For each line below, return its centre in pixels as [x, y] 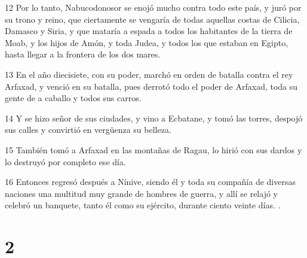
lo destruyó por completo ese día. [65, 161]
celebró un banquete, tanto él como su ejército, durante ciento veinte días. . [143, 205]
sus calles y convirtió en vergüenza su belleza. [88, 130]
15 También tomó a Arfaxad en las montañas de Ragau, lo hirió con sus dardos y [153, 149]
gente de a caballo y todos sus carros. [73, 98]
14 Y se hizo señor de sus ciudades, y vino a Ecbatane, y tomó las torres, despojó [154, 118]
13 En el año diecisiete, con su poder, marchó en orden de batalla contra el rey [149, 74]
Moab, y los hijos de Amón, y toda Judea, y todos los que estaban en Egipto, [147, 42]
